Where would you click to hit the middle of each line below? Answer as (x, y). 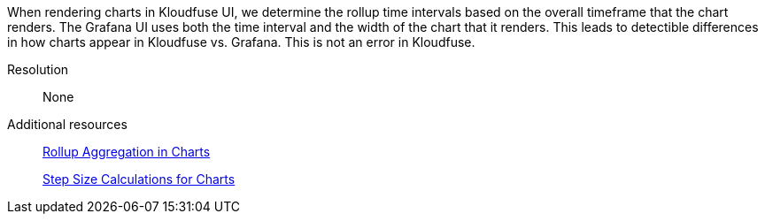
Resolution (38, 69)
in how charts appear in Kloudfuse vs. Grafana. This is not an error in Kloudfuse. (241, 42)
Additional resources (67, 124)
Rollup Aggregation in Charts (127, 152)
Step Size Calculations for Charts (139, 179)
